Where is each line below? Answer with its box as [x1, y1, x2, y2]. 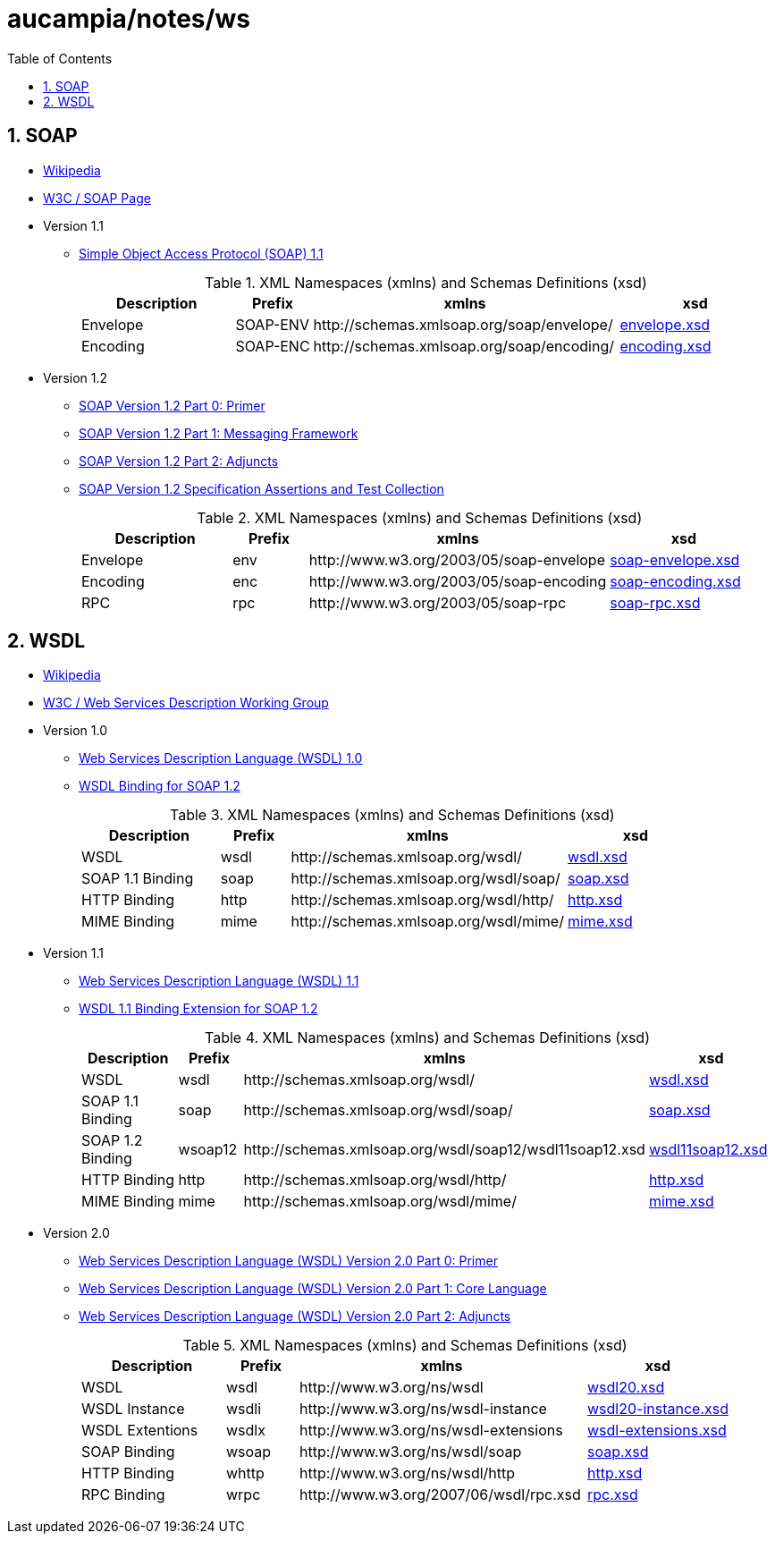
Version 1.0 [43, 723, 107, 739]
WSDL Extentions [81, 1421, 198, 1440]
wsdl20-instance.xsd [586, 1400, 729, 1418]
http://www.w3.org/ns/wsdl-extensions [299, 1421, 563, 1440]
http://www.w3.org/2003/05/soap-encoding [308, 572, 607, 590]
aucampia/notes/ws [7, 4, 250, 34]
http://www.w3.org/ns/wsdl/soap [299, 1443, 522, 1461]
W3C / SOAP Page [43, 190, 151, 206]
